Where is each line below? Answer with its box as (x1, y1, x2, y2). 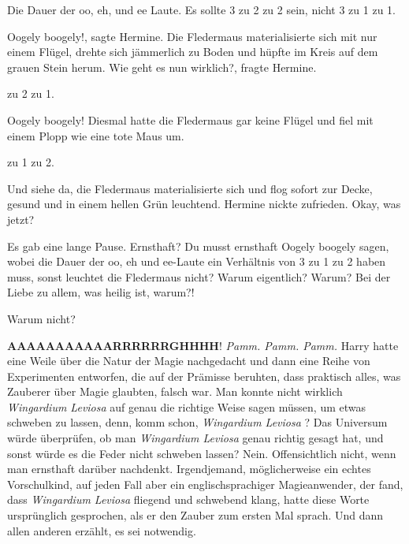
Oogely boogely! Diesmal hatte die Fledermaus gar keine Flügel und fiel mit (7, 111, 374, 128)
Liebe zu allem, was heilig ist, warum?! (7, 284, 195, 300)
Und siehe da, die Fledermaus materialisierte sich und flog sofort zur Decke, (7, 180, 373, 196)
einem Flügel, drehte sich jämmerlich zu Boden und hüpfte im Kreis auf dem (7, 43, 378, 60)
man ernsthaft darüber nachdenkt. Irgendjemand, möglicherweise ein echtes (7, 460, 371, 477)
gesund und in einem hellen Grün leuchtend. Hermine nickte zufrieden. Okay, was (7, 196, 401, 212)
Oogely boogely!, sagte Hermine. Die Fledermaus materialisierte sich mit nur (7, 28, 377, 44)
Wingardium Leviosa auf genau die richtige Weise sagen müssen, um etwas (7, 398, 366, 415)
